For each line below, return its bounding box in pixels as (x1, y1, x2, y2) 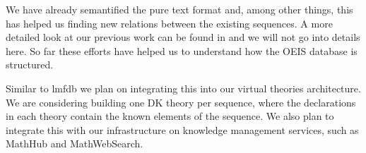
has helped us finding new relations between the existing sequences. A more (6, 16, 333, 30)
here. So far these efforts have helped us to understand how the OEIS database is (6, 43, 358, 58)
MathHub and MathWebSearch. (6, 136, 143, 151)
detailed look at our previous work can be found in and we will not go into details (6, 30, 360, 44)
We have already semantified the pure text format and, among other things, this (6, 2, 353, 16)
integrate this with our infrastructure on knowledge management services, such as (6, 122, 359, 137)
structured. (6, 57, 54, 72)
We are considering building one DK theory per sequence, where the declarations (6, 94, 356, 109)
